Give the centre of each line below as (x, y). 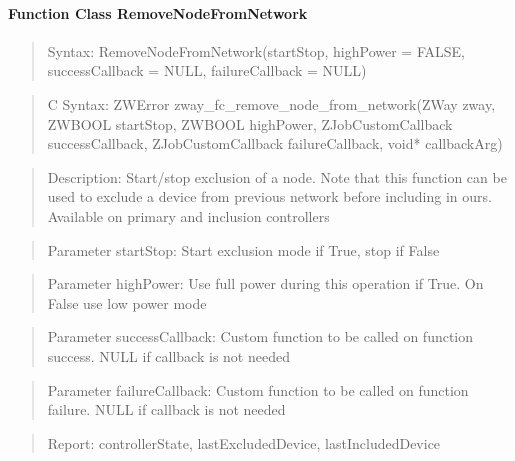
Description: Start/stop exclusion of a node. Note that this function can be (277, 176)
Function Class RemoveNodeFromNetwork (158, 12)
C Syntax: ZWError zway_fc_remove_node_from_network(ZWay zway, (271, 103)
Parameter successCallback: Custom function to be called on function (260, 336)
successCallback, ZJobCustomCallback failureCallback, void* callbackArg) (275, 143)
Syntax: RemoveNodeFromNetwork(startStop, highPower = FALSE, (256, 50)
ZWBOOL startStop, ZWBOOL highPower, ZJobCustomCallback (250, 123)
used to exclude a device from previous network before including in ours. (269, 196)
